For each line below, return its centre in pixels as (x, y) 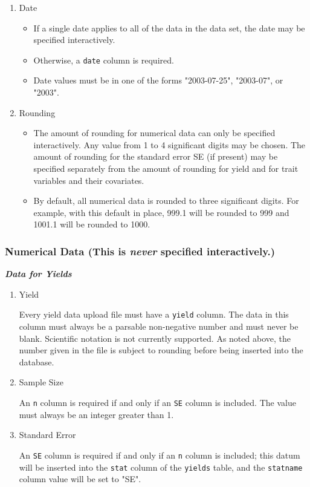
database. (37, 361)
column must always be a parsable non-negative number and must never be (159, 326)
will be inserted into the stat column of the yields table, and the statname (161, 467)
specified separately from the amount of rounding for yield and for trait (166, 168)
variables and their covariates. (89, 180)
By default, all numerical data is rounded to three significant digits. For (166, 201)
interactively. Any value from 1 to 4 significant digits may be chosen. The (170, 144)
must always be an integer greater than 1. (96, 414)
